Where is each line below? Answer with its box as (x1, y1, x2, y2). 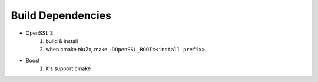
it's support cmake (45, 65, 91, 72)
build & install (45, 37, 78, 44)
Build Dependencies (11, 9, 112, 22)
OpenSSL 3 (25, 29, 54, 37)
